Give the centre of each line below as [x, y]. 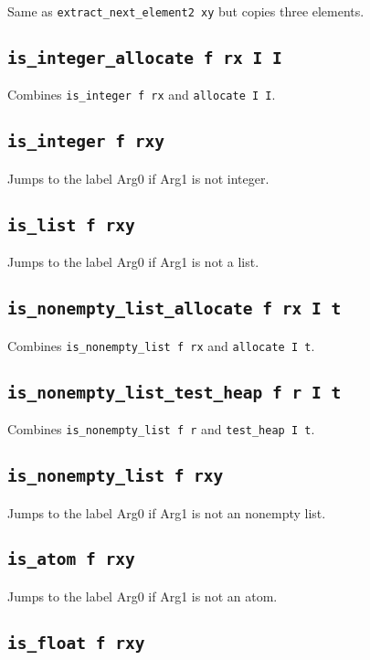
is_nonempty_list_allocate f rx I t [174, 309]
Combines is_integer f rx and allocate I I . [142, 95]
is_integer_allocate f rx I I [145, 59]
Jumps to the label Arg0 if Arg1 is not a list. [133, 262]
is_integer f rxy [86, 142]
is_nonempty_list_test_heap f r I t [174, 392]
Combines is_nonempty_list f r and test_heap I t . [161, 429]
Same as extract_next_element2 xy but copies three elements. [186, 11]
